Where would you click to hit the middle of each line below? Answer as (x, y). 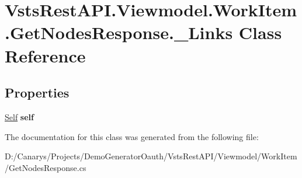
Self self (19, 116)
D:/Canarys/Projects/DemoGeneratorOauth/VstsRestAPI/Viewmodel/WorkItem (151, 156)
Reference (45, 55)
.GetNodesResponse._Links (119, 32)
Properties (37, 93)
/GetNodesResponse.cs (46, 167)
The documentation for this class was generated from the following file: (132, 136)
